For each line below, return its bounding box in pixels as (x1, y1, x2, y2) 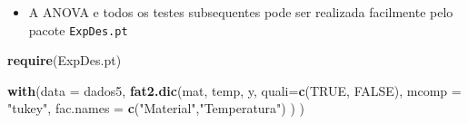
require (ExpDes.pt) (7, 51, 122, 70)
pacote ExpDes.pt (28, 20, 128, 39)
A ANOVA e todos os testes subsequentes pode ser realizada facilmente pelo (28, 3, 453, 21)
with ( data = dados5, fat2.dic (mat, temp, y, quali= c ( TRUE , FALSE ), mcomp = (7, 81, 462, 100)
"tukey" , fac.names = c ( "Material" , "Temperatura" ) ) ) (7, 99, 305, 118)
